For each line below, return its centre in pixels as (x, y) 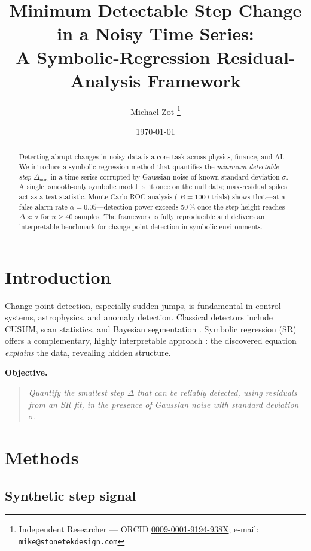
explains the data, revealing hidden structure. (88, 352)
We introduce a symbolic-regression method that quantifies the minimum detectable (149, 166)
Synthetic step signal (71, 495)
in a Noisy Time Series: (155, 33)
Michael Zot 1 (155, 110)
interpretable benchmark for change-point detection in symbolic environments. (141, 226)
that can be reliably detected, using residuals (217, 393)
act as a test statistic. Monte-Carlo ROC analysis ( (98, 196)
